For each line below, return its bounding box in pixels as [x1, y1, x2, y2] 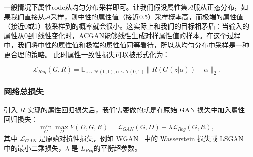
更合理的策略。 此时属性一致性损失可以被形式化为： [4, 49, 170, 59]
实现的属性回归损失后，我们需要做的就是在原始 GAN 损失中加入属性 [27, 104, 245, 114]
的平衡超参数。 [93, 142, 142, 153]
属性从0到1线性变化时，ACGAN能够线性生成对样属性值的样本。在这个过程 [4, 30, 241, 40]
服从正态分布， [193, 2, 241, 12]
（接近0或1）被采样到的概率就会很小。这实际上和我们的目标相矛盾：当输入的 [4, 21, 249, 31]
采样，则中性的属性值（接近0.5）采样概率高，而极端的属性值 [51, 11, 243, 21]
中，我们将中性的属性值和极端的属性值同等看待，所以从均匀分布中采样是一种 [4, 40, 249, 50]
